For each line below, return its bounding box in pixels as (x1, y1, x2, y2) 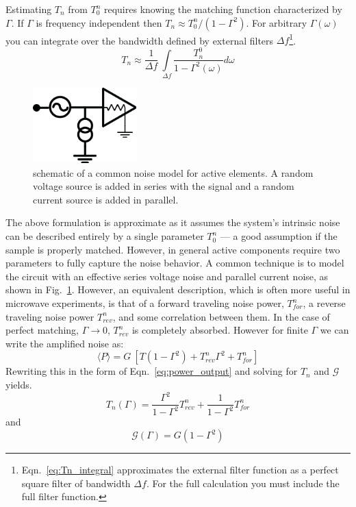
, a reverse (303, 296, 346, 310)
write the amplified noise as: (5, 336, 124, 350)
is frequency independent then (36, 15, 162, 29)
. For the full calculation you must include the (146, 475, 340, 490)
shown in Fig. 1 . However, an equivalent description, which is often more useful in (5, 282, 351, 297)
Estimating (5, 2, 52, 16)
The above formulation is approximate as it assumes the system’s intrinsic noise (5, 215, 340, 230)
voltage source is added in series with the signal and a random (33, 179, 294, 193)
